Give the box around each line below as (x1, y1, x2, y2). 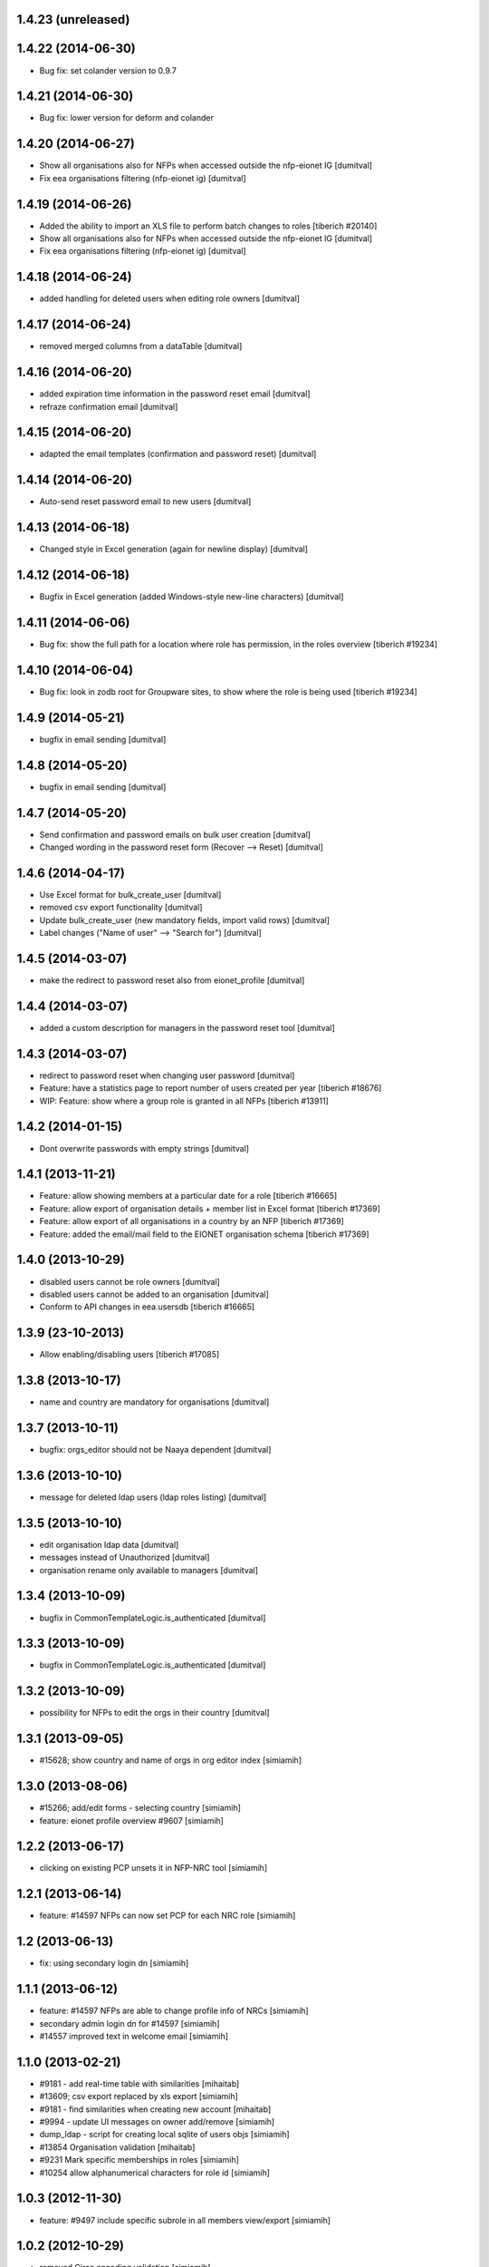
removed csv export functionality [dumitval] (39, 902, 203, 913)
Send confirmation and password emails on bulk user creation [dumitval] (39, 829, 312, 840)
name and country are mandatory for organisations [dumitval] (39, 1396, 270, 1407)
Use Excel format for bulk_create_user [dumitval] (39, 889, 222, 900)
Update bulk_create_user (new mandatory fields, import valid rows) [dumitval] (39, 914, 331, 925)
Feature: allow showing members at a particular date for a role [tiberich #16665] (39, 1191, 338, 1202)
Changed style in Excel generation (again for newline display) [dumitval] (39, 544, 308, 555)
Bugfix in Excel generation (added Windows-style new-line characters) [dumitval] (39, 591, 344, 602)
